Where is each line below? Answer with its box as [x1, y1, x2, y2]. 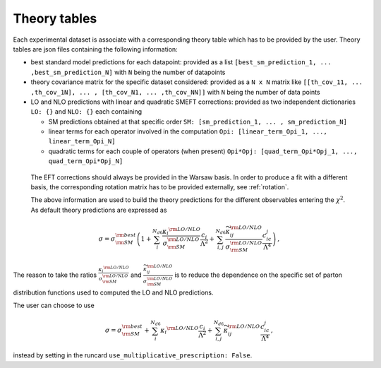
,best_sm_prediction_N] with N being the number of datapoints [30, 68, 226, 76]
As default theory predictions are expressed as [30, 206, 167, 214]
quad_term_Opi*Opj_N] [48, 158, 123, 165]
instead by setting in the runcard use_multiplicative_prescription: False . [13, 351, 253, 360]
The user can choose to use [13, 301, 95, 310]
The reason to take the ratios [13, 271, 97, 279]
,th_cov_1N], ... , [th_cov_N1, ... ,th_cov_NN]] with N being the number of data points [30, 88, 320, 96]
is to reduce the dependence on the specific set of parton [174, 271, 342, 279]
